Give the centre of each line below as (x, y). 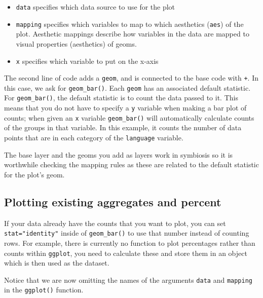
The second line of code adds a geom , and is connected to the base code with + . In (131, 78)
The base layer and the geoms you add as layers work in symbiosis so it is (119, 154)
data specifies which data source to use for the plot (96, 7)
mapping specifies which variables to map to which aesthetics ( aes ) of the (130, 24)
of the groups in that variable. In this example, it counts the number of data (123, 127)
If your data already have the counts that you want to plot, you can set (115, 223)
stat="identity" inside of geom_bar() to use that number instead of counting (127, 233)
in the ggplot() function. (44, 290)
